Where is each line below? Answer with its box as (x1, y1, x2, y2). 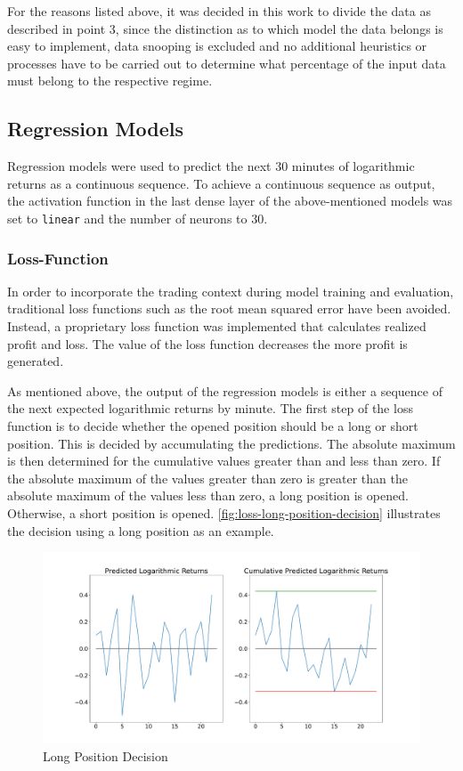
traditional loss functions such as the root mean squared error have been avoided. (7, 299, 451, 318)
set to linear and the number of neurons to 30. (7, 208, 268, 227)
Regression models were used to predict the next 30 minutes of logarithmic (7, 157, 415, 175)
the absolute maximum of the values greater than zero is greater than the (7, 468, 408, 487)
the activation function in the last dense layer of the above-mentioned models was (7, 191, 453, 210)
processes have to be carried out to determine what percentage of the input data (7, 53, 446, 72)
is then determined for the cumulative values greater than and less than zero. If (7, 451, 441, 470)
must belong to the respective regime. (7, 71, 213, 90)
